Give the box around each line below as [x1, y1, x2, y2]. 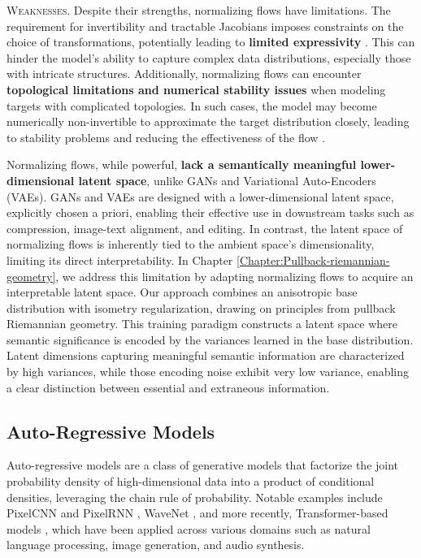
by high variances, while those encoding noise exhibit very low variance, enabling [7, 363, 410, 380]
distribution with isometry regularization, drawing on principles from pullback [7, 299, 396, 316]
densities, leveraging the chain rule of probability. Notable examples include [7, 488, 383, 505]
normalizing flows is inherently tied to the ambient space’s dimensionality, [7, 236, 375, 253]
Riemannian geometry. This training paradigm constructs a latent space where [7, 315, 397, 332]
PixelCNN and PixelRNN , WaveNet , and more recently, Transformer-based [7, 504, 388, 521]
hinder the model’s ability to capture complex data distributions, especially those [7, 49, 411, 66]
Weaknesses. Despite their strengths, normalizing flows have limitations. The [7, 2, 391, 18]
